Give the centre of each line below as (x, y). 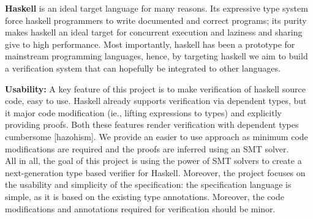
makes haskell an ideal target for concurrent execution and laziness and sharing (154, 32)
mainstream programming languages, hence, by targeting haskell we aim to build (156, 56)
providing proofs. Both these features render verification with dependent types (152, 124)
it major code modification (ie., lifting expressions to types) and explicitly (143, 112)
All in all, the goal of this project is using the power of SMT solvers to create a (153, 161)
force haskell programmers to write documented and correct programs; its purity (156, 20)
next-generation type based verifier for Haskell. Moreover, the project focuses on (155, 172)
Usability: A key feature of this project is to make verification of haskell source (155, 88)
